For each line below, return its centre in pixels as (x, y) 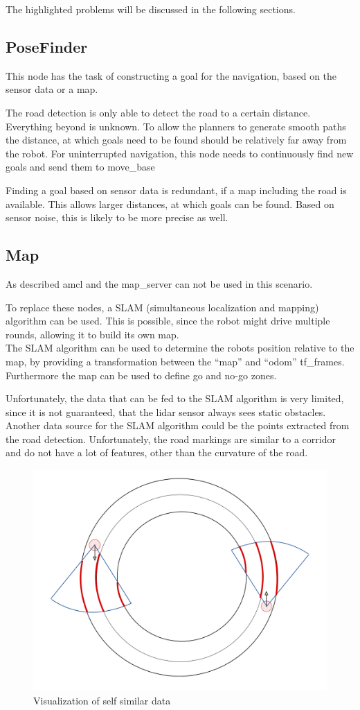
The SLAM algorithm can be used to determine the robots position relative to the (180, 348)
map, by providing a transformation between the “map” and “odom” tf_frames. (175, 361)
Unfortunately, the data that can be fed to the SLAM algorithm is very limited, (175, 398)
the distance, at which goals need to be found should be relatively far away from (176, 140)
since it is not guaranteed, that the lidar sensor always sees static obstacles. (166, 412)
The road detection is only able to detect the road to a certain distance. (158, 112)
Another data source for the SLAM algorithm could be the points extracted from (178, 425)
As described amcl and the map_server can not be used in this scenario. (159, 283)
